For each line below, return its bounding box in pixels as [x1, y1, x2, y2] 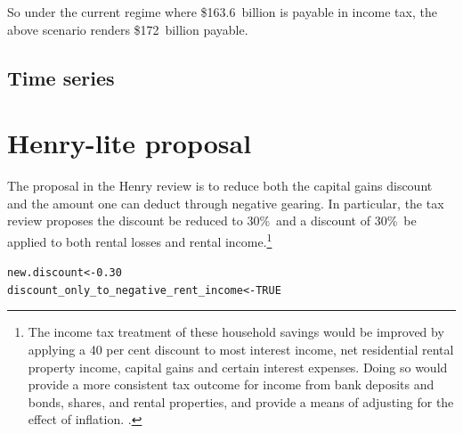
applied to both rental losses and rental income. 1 [7, 229, 272, 250]
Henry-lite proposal [7, 125, 252, 161]
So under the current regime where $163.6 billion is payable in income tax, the [7, 3, 437, 20]
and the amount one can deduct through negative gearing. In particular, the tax [7, 193, 444, 212]
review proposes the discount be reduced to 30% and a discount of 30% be [7, 211, 417, 230]
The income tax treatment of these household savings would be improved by [28, 323, 444, 341]
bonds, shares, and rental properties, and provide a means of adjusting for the [28, 392, 454, 411]
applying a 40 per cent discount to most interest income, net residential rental [28, 340, 454, 359]
